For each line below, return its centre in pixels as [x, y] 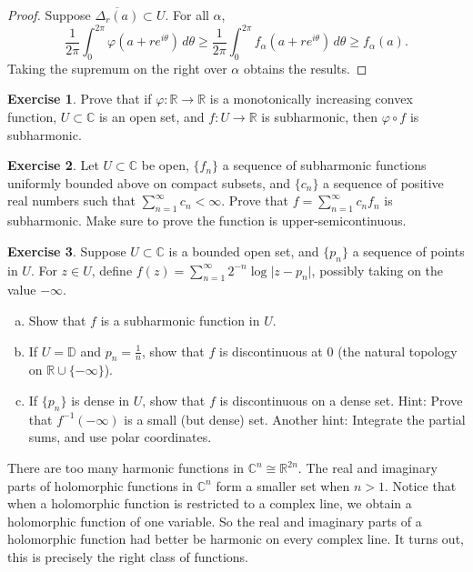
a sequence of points [408, 251]
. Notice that [420, 485]
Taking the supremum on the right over [117, 68]
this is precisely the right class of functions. [128, 556]
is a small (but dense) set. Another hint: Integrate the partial [295, 419]
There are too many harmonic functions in [126, 467]
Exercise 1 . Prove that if [80, 99]
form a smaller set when [283, 485]
